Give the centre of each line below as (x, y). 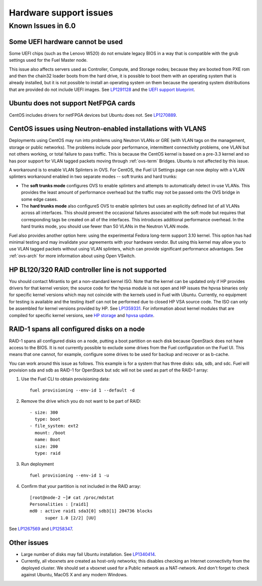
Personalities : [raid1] (59, 504)
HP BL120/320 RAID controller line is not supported (88, 270)
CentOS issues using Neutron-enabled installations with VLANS (108, 129)
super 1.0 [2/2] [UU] (71, 518)
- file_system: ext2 (54, 426)
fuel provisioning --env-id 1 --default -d (82, 390)
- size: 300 (44, 412)
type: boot (48, 419)
